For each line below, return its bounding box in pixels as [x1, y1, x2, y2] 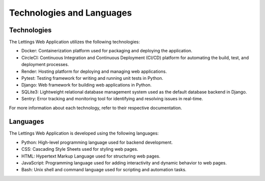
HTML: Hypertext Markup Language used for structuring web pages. [21, 153, 160, 159]
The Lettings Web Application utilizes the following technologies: [9, 39, 140, 45]
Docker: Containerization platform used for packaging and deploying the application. [21, 48, 192, 54]
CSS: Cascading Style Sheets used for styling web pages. [21, 146, 138, 152]
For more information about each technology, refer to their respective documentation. [9, 105, 183, 111]
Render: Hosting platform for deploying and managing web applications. [21, 68, 167, 74]
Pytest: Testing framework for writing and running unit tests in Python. [21, 75, 163, 81]
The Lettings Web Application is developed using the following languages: [9, 130, 159, 136]
